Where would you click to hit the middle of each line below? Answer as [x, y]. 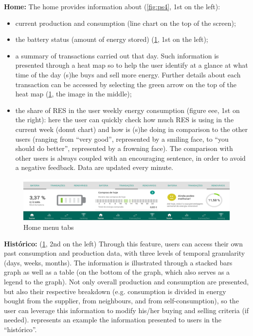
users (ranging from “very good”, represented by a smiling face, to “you [122, 139]
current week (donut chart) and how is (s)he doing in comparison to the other [131, 129]
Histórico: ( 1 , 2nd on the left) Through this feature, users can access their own [123, 243]
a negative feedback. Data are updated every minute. [94, 167]
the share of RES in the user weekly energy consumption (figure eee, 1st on [127, 110]
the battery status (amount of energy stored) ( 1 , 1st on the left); [112, 39]
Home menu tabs [49, 227]
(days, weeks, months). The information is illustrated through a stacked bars [118, 262]
